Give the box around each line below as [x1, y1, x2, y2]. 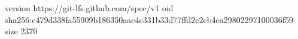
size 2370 [5, 25, 38, 37]
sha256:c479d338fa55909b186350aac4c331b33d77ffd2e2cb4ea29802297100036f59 [5, 13, 293, 25]
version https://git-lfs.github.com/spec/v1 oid [5, 2, 174, 14]
